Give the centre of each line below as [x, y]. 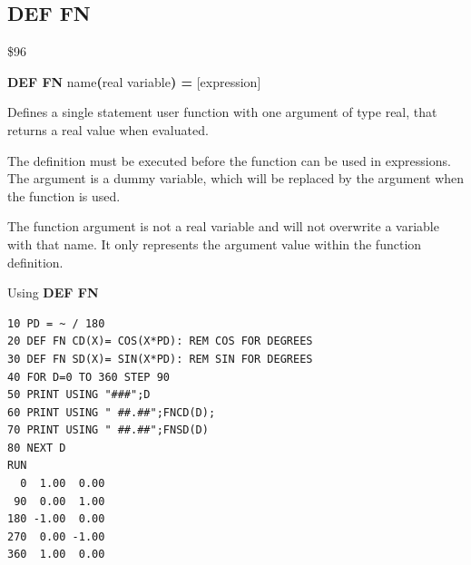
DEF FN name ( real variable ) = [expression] [134, 81]
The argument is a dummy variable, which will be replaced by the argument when [236, 178]
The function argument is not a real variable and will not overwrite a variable [223, 226]
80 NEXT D [37, 448]
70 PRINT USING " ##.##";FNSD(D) [108, 430]
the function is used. [64, 195]
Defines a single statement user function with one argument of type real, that [222, 112]
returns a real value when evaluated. [108, 129]
